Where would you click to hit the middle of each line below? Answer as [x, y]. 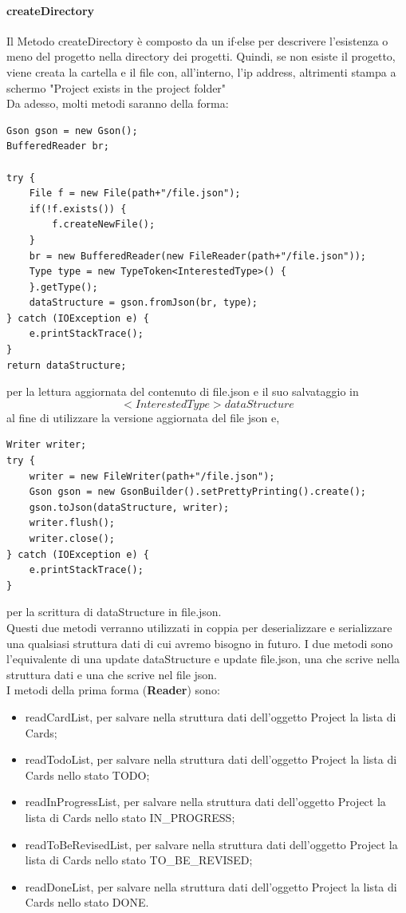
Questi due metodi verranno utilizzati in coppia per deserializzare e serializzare [199, 627]
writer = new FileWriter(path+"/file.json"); [152, 476]
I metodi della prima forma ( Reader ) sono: [113, 690]
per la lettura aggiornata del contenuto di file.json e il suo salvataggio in [183, 391]
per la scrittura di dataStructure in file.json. [114, 612]
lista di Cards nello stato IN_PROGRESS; [130, 817]
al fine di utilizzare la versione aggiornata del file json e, [143, 417]
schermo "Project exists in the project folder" [116, 87]
